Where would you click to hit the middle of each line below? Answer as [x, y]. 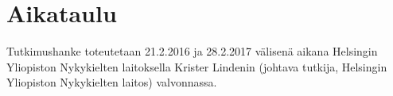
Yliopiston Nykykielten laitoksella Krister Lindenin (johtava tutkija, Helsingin [197, 66]
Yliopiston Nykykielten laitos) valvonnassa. [112, 82]
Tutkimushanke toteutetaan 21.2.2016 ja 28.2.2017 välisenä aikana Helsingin [192, 51]
